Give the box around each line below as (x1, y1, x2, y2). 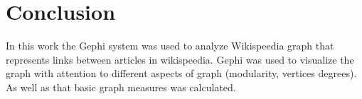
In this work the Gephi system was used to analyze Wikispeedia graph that (6, 38, 334, 53)
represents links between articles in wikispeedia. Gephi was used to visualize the (6, 52, 354, 66)
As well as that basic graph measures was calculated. (6, 79, 236, 94)
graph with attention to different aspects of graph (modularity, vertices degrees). (6, 66, 357, 81)
